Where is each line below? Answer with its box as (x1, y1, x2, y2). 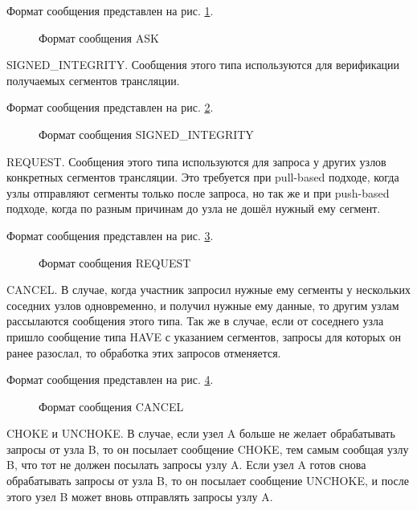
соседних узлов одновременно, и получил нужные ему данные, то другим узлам (6, 296, 399, 313)
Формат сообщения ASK (39, 29, 159, 46)
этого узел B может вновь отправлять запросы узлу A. (6, 488, 273, 504)
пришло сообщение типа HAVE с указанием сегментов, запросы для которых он (6, 328, 401, 345)
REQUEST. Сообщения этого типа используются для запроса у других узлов (6, 153, 386, 169)
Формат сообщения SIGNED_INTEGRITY (39, 125, 254, 142)
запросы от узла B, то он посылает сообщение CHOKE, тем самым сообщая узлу (6, 440, 409, 457)
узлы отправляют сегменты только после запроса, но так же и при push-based (6, 184, 390, 201)
